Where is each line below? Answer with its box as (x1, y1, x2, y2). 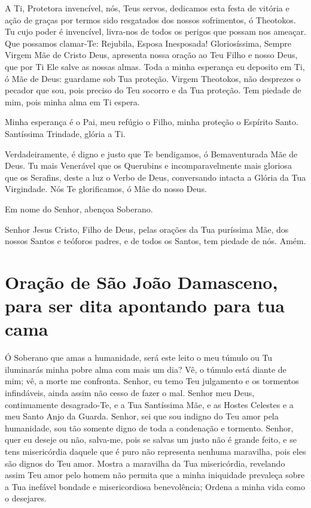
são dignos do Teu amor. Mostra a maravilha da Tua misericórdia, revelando (5, 457, 285, 469)
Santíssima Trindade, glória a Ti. (5, 127, 126, 139)
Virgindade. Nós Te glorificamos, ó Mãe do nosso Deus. (5, 182, 207, 195)
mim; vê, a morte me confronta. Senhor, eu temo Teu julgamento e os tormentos (5, 375, 299, 387)
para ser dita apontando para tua (5, 293, 285, 318)
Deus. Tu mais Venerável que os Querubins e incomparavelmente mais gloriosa (5, 159, 292, 172)
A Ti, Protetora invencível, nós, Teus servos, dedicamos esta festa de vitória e (5, 2, 289, 14)
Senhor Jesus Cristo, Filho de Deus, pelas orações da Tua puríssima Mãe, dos (5, 223, 289, 235)
